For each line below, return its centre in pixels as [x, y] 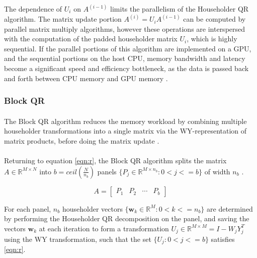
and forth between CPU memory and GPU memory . [86, 78]
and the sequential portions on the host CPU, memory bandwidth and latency [125, 58]
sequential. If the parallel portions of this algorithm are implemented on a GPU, [128, 48]
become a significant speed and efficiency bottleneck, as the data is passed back [126, 68]
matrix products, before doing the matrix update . [82, 140]
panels [107, 171]
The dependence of [33, 9]
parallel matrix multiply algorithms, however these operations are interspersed [125, 28]
